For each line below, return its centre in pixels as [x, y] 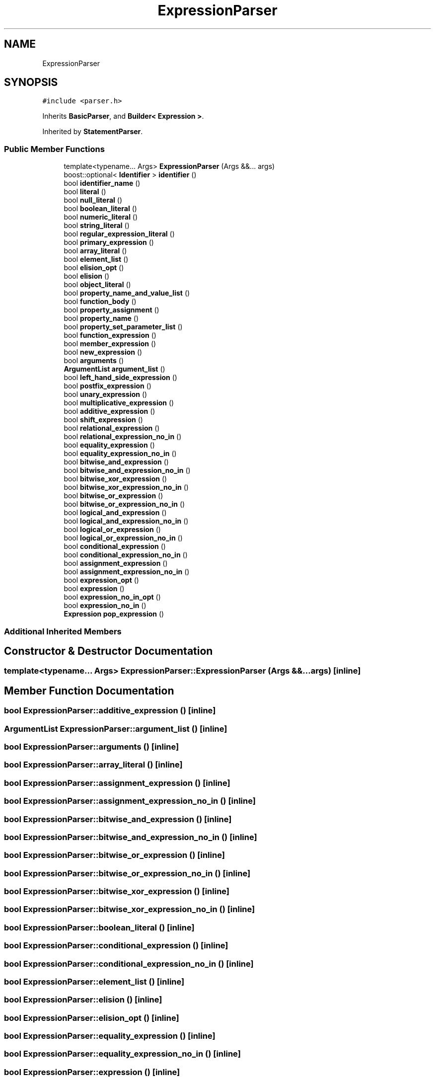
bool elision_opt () [94, 268]
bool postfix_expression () [108, 386]
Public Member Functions [54, 149]
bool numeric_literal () [101, 217]
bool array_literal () [95, 251]
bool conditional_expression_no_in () [126, 555]
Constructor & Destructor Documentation [109, 651]
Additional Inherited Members [63, 631]
